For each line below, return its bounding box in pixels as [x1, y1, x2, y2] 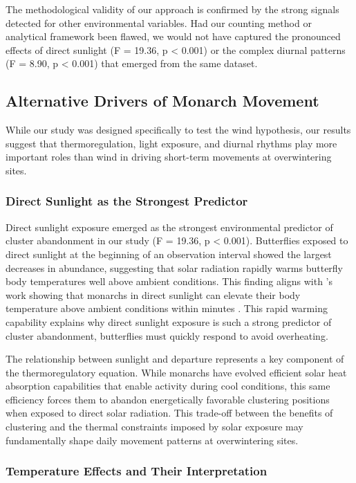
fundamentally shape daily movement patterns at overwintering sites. [6, 432, 299, 447]
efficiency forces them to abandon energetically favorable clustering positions [6, 392, 330, 406]
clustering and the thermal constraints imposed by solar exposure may [6, 419, 303, 434]
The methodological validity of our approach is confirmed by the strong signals [6, 2, 339, 16]
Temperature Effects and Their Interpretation [6, 462, 268, 480]
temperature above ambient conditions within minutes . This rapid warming [6, 301, 328, 316]
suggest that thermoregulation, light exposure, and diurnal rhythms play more [6, 136, 337, 150]
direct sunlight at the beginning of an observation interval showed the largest [6, 246, 332, 261]
